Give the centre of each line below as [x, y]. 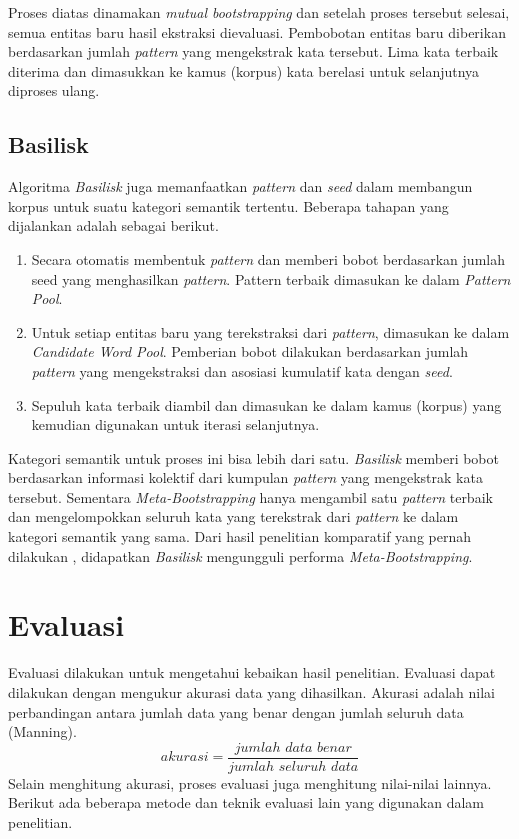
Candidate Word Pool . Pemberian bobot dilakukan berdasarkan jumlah [250, 351]
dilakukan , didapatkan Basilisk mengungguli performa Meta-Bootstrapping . [240, 555]
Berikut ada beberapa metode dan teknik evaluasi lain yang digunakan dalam [246, 802]
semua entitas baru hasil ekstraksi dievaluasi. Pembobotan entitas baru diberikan [257, 31]
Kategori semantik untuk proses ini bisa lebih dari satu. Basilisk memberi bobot [253, 457]
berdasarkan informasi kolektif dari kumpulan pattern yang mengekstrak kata [245, 477]
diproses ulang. [54, 90]
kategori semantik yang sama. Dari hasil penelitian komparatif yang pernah [240, 536]
